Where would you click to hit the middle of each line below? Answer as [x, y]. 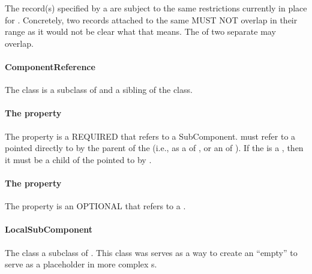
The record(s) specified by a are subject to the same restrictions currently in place [156, 8]
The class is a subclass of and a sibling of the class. [99, 90]
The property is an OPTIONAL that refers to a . [95, 206]
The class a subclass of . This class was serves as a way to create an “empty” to [151, 252]
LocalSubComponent [49, 229]
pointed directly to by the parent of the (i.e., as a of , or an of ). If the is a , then [154, 148]
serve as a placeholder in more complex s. [81, 264]
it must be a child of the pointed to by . [78, 159]
